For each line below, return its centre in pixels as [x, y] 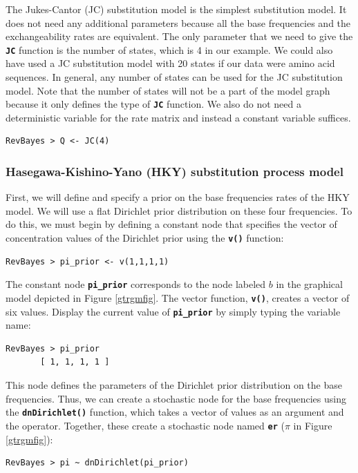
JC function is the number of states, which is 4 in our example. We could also [169, 49]
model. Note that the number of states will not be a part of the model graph [168, 90]
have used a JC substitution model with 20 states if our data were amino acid [170, 63]
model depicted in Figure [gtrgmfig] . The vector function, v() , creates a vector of [178, 297]
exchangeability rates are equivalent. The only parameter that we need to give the [179, 36]
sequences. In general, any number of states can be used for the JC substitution [174, 77]
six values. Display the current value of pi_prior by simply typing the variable [173, 311]
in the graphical [309, 284]
